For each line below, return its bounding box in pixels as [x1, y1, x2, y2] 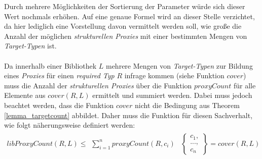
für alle [233, 80, 256, 90]
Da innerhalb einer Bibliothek [4, 60, 97, 71]
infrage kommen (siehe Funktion [124, 70, 224, 81]
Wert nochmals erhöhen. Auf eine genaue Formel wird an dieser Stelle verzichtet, [4, 11, 255, 21]
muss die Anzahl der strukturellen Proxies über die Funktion [4, 80, 192, 90]
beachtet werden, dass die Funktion [4, 99, 114, 110]
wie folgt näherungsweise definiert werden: [4, 120, 135, 130]
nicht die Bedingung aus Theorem [135, 99, 240, 110]
